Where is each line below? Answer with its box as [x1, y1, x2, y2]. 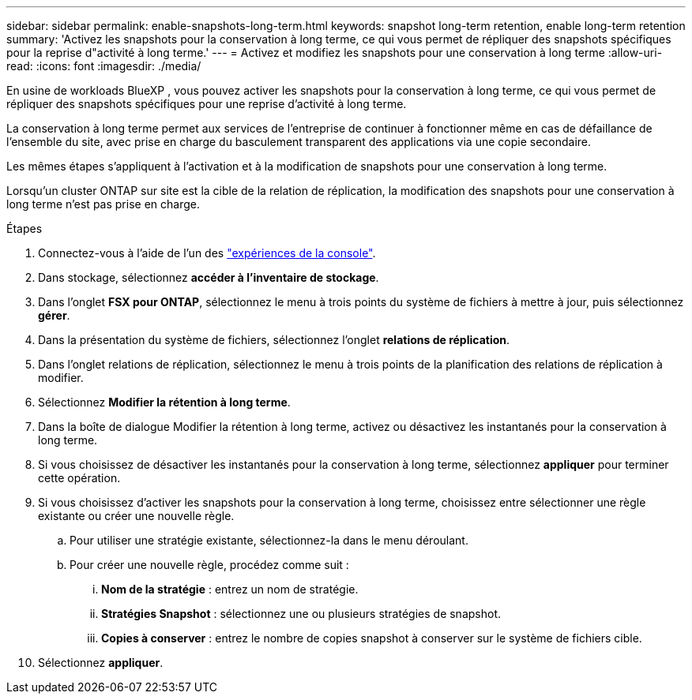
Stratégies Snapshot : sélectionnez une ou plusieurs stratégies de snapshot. [101, 607, 501, 620]
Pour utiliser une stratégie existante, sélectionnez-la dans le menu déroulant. [70, 533, 468, 547]
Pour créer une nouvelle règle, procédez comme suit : [70, 558, 349, 571]
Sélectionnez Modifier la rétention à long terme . [38, 395, 291, 409]
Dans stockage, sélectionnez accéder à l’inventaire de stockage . [38, 271, 379, 284]
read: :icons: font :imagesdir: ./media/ [6, 59, 201, 73]
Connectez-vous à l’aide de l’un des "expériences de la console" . [38, 246, 376, 260]
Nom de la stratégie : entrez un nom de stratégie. [101, 582, 359, 596]
